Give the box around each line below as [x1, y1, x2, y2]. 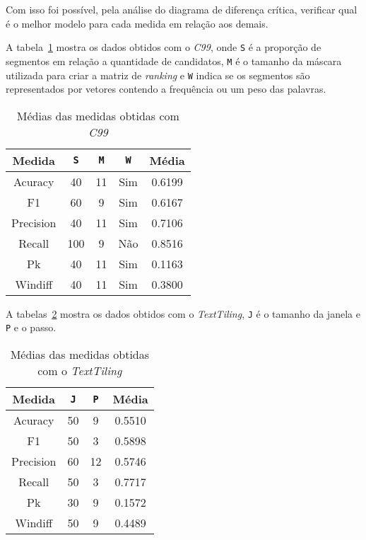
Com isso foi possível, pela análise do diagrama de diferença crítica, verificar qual [6, 2, 358, 16]
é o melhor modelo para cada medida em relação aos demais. [6, 16, 268, 30]
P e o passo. [6, 320, 57, 335]
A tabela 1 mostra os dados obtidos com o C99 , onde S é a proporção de [6, 40, 321, 54]
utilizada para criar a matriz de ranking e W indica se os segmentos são [6, 67, 310, 82]
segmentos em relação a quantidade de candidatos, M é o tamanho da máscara [6, 53, 342, 68]
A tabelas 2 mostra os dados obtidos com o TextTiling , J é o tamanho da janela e [6, 306, 360, 321]
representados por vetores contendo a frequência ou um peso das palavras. [6, 81, 326, 96]
